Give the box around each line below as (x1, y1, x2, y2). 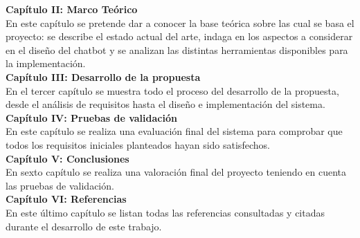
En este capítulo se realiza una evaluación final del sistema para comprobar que (6, 124, 343, 138)
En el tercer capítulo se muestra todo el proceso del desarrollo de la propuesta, (6, 83, 339, 98)
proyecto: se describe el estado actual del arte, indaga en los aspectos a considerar (6, 29, 353, 44)
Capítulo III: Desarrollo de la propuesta (6, 69, 201, 84)
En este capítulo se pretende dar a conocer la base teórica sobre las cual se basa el (6, 15, 354, 30)
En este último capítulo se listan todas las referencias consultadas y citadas (6, 205, 325, 219)
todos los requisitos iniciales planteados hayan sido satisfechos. (6, 137, 270, 152)
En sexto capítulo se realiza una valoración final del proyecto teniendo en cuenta (6, 165, 347, 179)
